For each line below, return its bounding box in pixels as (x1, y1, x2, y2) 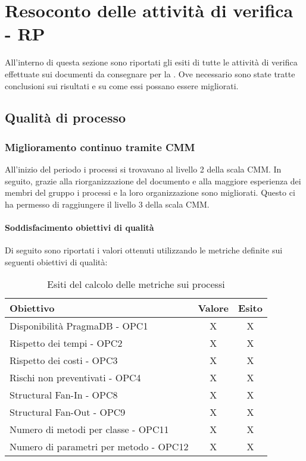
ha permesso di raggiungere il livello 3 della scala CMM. (5, 197, 210, 210)
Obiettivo (10, 301, 55, 315)
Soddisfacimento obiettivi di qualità (5, 221, 154, 234)
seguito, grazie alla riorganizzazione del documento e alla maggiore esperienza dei (5, 174, 301, 187)
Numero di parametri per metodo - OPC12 (10, 440, 189, 454)
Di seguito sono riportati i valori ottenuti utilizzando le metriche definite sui (5, 244, 283, 256)
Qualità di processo (5, 108, 126, 127)
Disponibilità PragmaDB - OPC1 (10, 319, 148, 333)
